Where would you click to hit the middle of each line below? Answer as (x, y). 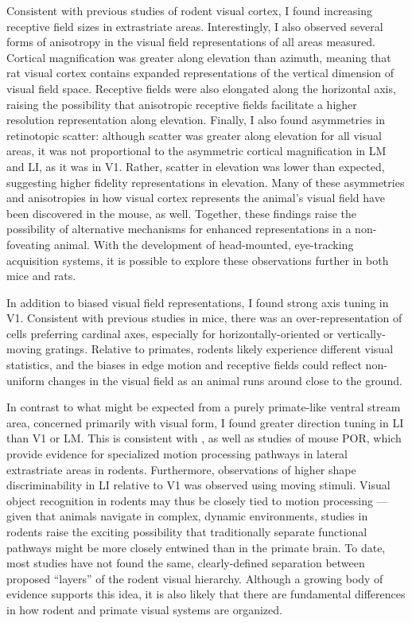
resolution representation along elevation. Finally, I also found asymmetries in (196, 120)
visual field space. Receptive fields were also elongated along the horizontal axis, (201, 88)
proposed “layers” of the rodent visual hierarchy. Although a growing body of (195, 578)
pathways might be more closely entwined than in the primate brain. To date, (196, 547)
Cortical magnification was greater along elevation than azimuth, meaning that (199, 57)
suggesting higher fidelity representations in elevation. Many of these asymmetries (206, 182)
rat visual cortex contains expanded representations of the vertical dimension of (200, 73)
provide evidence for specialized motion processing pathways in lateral (177, 454)
